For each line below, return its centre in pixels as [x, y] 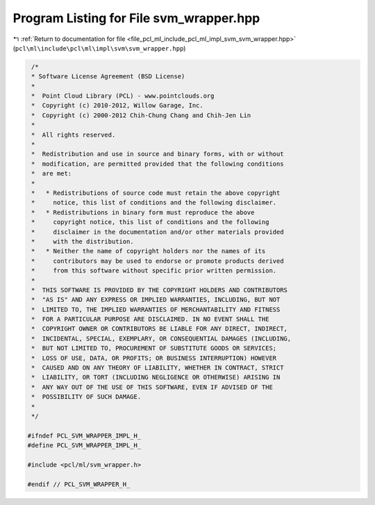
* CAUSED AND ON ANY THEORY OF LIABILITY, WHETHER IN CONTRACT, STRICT [158, 368]
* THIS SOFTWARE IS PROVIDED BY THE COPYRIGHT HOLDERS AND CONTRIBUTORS [160, 290]
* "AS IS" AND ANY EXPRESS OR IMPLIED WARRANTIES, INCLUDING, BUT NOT [156, 300]
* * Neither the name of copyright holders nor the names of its [149, 251]
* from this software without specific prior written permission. [154, 271]
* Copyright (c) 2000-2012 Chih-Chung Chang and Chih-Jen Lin [141, 115]
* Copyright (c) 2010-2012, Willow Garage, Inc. [118, 105]
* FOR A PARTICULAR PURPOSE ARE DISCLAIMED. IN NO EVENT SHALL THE [150, 319]
